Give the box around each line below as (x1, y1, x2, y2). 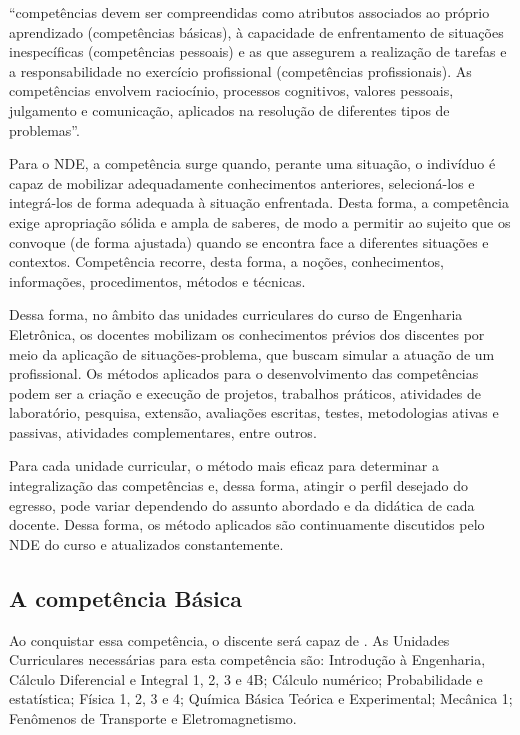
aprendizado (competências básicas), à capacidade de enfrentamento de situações (9, 21, 504, 42)
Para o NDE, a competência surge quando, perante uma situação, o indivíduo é (9, 153, 496, 174)
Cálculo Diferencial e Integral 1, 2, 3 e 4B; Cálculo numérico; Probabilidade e (9, 668, 483, 689)
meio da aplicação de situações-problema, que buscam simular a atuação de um (9, 343, 495, 364)
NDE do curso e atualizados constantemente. (9, 533, 284, 554)
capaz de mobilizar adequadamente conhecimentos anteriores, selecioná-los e (9, 172, 475, 193)
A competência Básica (9, 582, 243, 613)
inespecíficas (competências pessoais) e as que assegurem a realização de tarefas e (9, 41, 507, 62)
